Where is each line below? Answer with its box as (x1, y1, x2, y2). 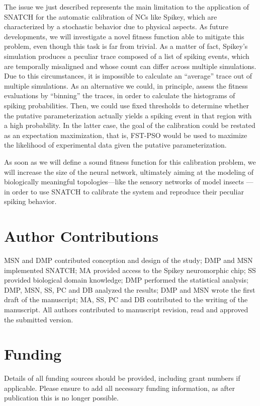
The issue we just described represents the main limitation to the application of (4, 2, 249, 12)
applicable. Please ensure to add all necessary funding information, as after (4, 382, 235, 393)
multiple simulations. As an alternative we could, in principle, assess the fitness (4, 80, 248, 91)
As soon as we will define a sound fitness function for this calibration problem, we (4, 156, 256, 167)
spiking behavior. (4, 196, 57, 207)
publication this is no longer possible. (4, 392, 119, 403)
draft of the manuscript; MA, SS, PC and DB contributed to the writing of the (4, 294, 248, 305)
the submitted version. (4, 314, 73, 324)
